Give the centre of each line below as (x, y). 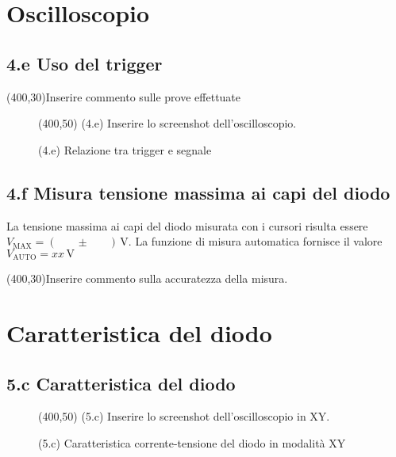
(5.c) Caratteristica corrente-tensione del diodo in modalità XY (192, 442)
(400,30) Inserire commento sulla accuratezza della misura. (147, 278)
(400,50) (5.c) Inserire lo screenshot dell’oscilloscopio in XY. (184, 416)
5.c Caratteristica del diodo (121, 383)
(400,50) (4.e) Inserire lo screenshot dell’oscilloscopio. (167, 123)
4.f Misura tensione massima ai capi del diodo (198, 192)
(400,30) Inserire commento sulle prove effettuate (124, 96)
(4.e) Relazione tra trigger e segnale (125, 149)
